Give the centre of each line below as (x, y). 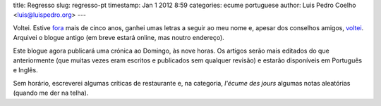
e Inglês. (25, 70)
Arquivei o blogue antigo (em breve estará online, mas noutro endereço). (119, 38)
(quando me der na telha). (51, 93)
